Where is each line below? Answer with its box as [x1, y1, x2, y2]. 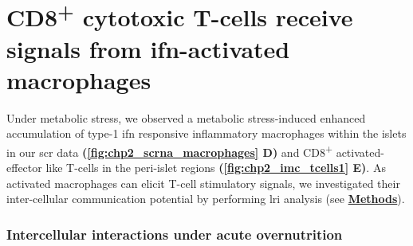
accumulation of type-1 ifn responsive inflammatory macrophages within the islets [6, 125, 407, 142]
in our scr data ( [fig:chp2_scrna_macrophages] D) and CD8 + [6, 142, 332, 160]
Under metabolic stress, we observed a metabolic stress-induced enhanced [6, 109, 366, 126]
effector [6, 159, 42, 176]
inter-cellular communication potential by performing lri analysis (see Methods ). [6, 190, 405, 207]
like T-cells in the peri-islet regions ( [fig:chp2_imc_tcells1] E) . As [45, 159, 386, 176]
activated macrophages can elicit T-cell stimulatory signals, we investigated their [6, 174, 400, 191]
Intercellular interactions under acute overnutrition [6, 224, 343, 244]
